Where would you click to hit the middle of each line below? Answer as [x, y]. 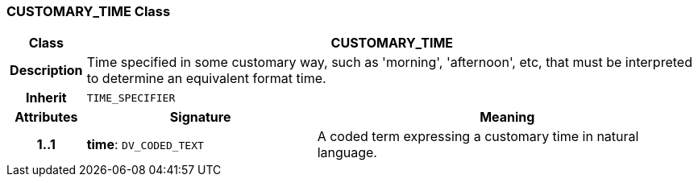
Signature [200, 117]
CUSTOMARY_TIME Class [89, 11]
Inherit [46, 98]
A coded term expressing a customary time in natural [478, 137]
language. [347, 153]
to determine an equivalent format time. [206, 79]
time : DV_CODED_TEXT [145, 145]
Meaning [507, 117]
